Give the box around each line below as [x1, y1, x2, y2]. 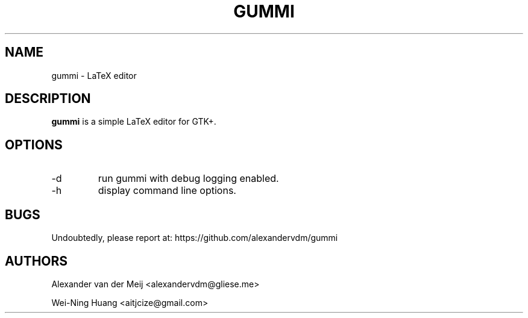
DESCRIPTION [5, 91, 91, 107]
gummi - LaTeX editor [51, 70, 137, 81]
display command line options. [98, 184, 236, 197]
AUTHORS [5, 253, 68, 269]
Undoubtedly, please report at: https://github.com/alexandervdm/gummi [51, 232, 338, 243]
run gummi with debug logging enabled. [98, 172, 279, 185]
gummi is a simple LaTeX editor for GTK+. [51, 116, 216, 127]
